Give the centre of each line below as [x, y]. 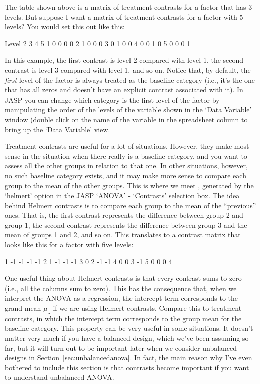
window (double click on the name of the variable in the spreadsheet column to [126, 119]
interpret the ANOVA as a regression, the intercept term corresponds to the [121, 298]
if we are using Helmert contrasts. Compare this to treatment [147, 308]
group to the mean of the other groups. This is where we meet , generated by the [129, 185]
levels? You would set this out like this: [65, 26]
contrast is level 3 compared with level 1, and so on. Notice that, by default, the [128, 70]
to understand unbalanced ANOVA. [59, 377]
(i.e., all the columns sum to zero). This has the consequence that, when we [121, 288]
